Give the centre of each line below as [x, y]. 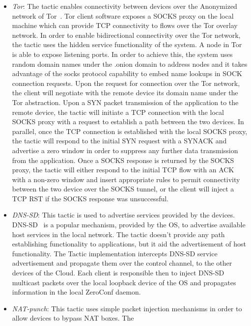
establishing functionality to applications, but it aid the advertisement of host [129, 244]
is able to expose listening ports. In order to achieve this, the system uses [122, 54]
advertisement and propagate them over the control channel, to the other [122, 263]
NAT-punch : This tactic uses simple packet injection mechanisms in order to [127, 308]
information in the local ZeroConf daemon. [76, 292]
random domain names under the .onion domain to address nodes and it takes [130, 64]
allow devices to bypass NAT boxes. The [73, 318]
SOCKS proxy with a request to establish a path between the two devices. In [128, 122]
